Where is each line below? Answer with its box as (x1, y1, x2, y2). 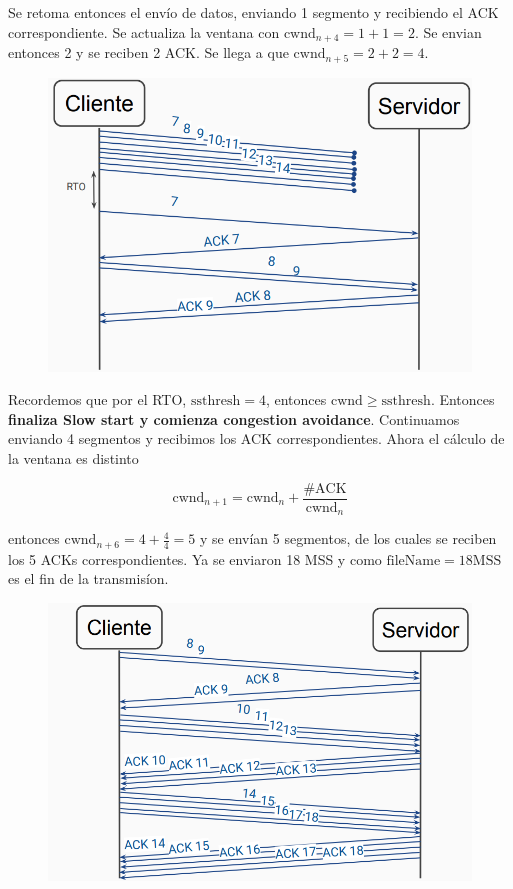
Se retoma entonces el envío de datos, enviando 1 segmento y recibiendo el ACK (8, 2, 499, 22)
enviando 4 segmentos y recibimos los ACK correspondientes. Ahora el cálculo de (8, 428, 505, 449)
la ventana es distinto (8, 447, 139, 468)
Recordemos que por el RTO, (8, 389, 187, 410)
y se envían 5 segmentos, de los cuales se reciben (200, 528, 497, 549)
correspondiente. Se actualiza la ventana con (8, 21, 280, 42)
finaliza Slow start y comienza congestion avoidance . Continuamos (8, 408, 460, 429)
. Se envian (414, 21, 482, 42)
